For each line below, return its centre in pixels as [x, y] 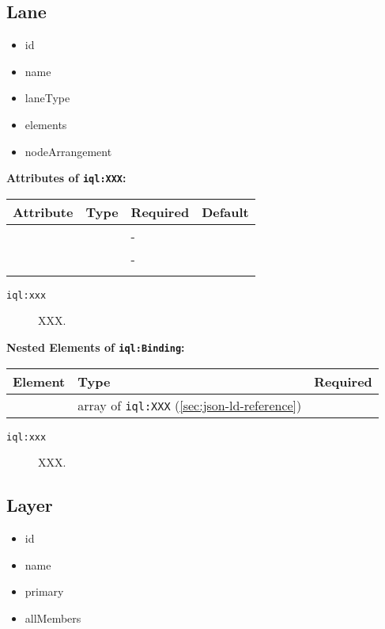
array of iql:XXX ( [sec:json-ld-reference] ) [190, 405]
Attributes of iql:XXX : [66, 178]
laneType [47, 98]
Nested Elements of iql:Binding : [96, 347]
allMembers [53, 618]
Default [225, 212]
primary [44, 591]
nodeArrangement [68, 151]
